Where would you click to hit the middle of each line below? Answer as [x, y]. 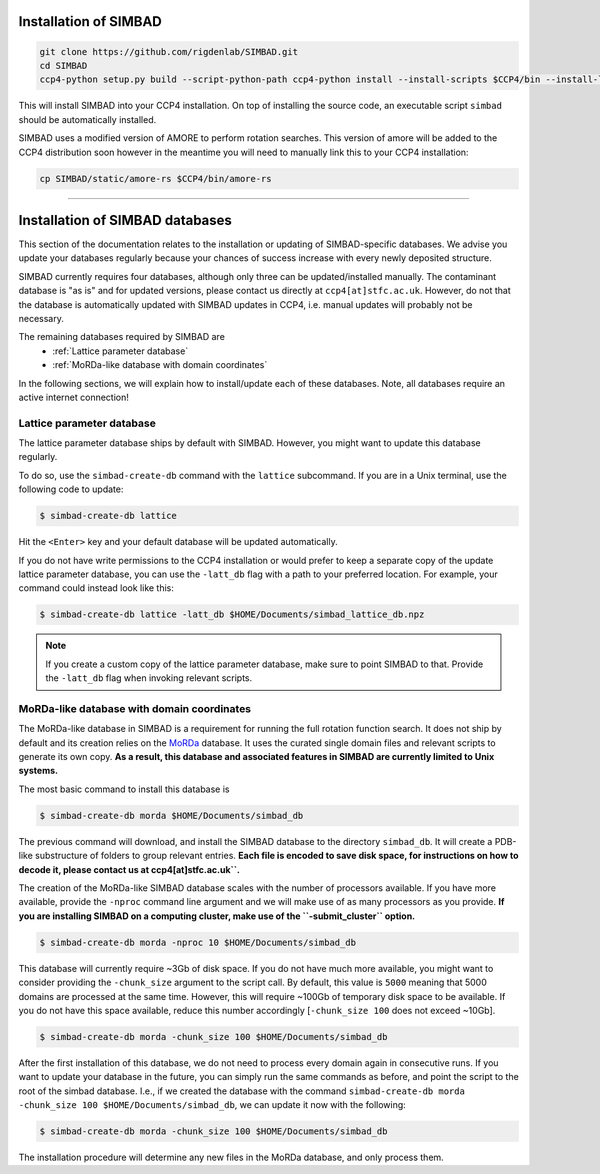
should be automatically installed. [87, 119]
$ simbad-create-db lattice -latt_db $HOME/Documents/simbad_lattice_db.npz [232, 614]
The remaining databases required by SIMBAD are [121, 337]
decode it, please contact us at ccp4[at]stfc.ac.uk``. [129, 869]
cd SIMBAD [63, 65]
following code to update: [71, 489]
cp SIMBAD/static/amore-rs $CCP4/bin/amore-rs [155, 178]
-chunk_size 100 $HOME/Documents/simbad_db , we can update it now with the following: [212, 1105]
